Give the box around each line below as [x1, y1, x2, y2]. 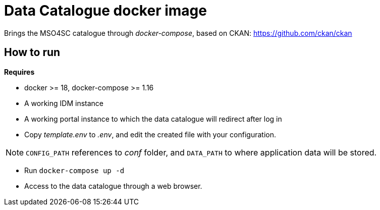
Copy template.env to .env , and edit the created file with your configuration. [24, 130, 276, 139]
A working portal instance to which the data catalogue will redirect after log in [24, 114, 282, 123]
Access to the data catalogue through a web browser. [24, 181, 202, 190]
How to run [4, 46, 61, 59]
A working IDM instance [24, 98, 103, 108]
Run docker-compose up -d [24, 166, 125, 175]
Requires [4, 67, 35, 76]
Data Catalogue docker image [4, 2, 207, 19]
